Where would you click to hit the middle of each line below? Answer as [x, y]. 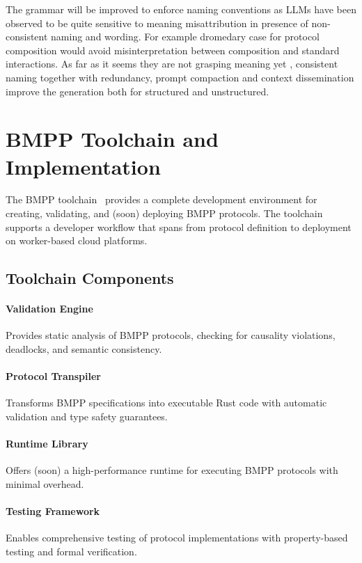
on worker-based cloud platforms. [77, 240]
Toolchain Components [90, 278]
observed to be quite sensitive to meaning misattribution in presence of [157, 23]
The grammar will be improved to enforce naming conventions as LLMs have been [181, 9]
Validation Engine [49, 309]
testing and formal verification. [71, 551]
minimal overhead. [45, 483]
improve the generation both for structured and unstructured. [137, 91]
